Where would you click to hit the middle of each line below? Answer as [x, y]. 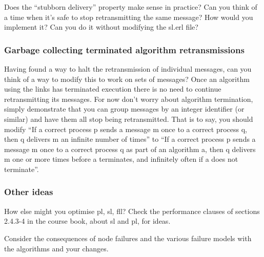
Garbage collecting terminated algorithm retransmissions [124, 49]
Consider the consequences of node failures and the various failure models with [128, 238]
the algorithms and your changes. [56, 248]
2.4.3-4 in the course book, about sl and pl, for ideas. [87, 221]
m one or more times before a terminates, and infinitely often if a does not [121, 159]
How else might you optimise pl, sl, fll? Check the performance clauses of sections [132, 211]
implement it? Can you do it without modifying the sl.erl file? [101, 27]
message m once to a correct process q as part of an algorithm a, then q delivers [130, 149]
